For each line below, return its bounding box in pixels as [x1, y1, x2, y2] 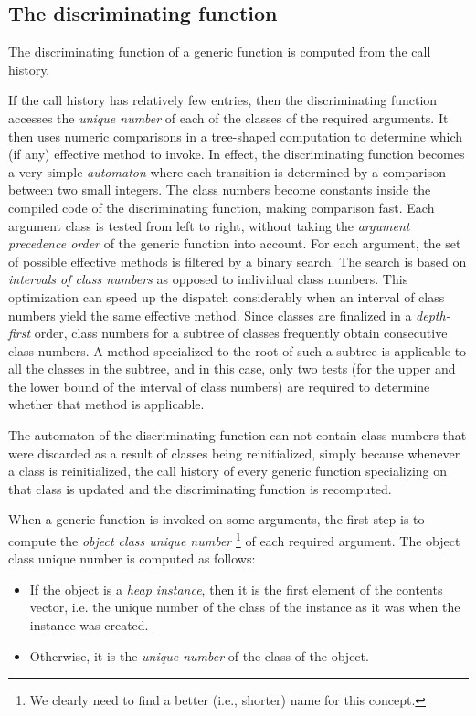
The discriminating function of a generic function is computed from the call [8, 42, 431, 61]
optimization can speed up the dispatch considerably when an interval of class [8, 287, 445, 306]
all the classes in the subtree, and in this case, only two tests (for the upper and [8, 359, 456, 378]
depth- [416, 305, 450, 324]
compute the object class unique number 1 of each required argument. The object [8, 529, 460, 550]
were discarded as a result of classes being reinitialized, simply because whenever [8, 443, 460, 462]
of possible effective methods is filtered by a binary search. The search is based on [8, 251, 467, 270]
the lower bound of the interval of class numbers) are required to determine [8, 376, 430, 395]
